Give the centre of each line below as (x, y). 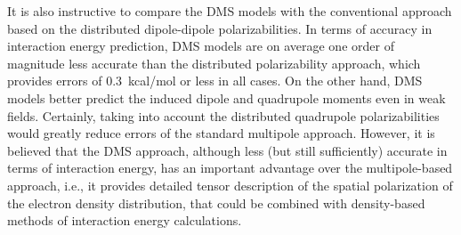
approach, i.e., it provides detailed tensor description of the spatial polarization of (230, 185)
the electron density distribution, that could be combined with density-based (216, 203)
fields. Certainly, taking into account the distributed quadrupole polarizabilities (223, 115)
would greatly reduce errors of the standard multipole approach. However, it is (221, 133)
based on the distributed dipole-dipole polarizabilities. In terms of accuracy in (220, 28)
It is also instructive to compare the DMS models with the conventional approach (230, 11)
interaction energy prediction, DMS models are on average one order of (201, 46)
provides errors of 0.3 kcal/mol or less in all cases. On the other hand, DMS (215, 81)
